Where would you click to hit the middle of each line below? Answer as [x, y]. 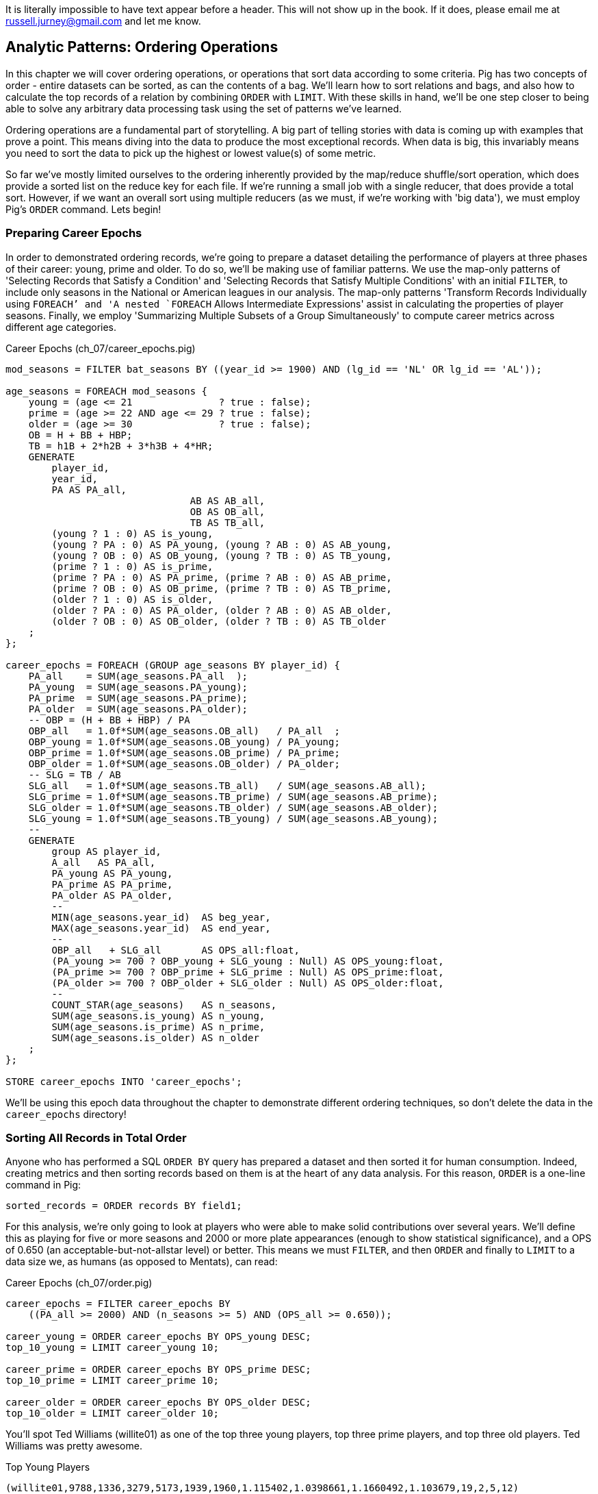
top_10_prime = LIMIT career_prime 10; [112, 1381]
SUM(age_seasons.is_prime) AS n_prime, [158, 1026]
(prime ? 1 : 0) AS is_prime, [132, 566]
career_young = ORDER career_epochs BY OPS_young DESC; [158, 1337]
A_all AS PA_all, [104, 862]
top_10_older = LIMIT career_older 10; [112, 1414]
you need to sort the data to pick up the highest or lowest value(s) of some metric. [191, 153]
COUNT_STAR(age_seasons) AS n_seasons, [164, 1005]
